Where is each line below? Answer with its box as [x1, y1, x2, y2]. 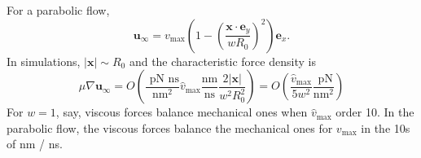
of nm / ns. [7, 135, 63, 152]
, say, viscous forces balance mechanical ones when [55, 103, 308, 121]
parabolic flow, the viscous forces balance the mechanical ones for [7, 119, 333, 136]
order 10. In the [335, 103, 414, 121]
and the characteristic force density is [129, 52, 316, 69]
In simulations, [7, 52, 81, 69]
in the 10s [361, 119, 410, 136]
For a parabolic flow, [7, 2, 110, 18]
